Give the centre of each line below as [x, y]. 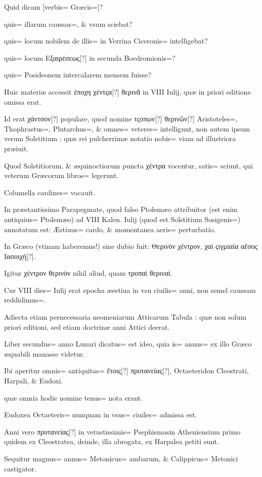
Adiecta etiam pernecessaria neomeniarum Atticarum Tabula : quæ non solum [125, 317]
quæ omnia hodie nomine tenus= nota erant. [73, 397]
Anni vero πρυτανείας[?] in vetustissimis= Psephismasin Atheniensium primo [122, 431]
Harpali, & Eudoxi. [34, 381]
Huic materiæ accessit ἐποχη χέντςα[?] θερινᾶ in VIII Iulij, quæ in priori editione [127, 91]
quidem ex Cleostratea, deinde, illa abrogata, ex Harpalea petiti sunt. [112, 441]
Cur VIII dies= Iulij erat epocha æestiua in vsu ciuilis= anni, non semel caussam [130, 290]
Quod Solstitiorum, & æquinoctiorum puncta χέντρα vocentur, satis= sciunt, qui [128, 165]
